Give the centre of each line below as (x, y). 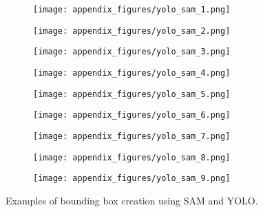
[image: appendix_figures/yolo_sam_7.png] (132, 136)
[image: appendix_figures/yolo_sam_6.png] (132, 115)
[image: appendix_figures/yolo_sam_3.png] (132, 52)
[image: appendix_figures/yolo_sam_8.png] (132, 157)
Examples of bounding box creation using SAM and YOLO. (132, 200)
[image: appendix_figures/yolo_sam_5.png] (132, 94)
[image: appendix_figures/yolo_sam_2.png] (132, 31)
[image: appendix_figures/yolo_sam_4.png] (132, 73)
